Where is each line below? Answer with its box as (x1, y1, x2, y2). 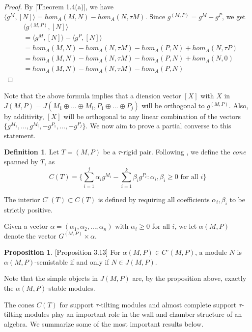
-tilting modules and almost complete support (98, 299, 237, 309)
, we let (174, 221, 197, 231)
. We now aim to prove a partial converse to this (85, 121, 231, 131)
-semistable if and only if (34, 256, 109, 267)
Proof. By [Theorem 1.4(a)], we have (4, 1, 113, 11)
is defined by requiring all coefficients (98, 194, 210, 204)
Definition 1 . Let (4, 147, 59, 157)
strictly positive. (4, 204, 53, 214)
